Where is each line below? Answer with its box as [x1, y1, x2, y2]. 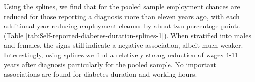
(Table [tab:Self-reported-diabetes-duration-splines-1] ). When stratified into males [4, 30, 251, 40]
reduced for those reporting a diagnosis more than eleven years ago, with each [4, 11, 240, 21]
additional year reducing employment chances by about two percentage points [4, 21, 240, 31]
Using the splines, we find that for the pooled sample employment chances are [4, 1, 240, 11]
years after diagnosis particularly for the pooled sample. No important [4, 59, 216, 69]
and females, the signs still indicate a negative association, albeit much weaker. [4, 40, 243, 50]
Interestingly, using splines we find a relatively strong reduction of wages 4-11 [4, 49, 239, 59]
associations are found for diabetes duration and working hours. [4, 69, 197, 79]
